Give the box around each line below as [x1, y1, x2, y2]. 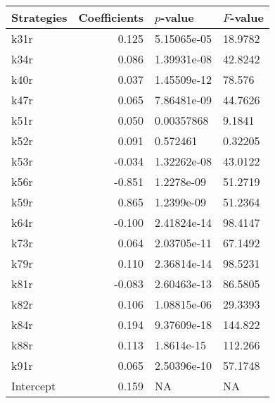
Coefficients [78, 9, 144, 25]
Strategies [11, 9, 68, 25]
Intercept [11, 378, 56, 394]
